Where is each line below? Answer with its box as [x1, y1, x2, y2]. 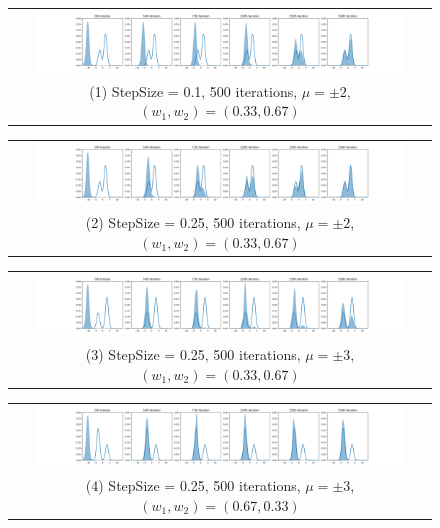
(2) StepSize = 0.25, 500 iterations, [85, 212, 301, 233]
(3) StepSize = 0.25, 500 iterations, [85, 343, 301, 364]
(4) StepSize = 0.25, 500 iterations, [85, 475, 301, 496]
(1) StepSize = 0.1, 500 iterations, [89, 80, 298, 101]
